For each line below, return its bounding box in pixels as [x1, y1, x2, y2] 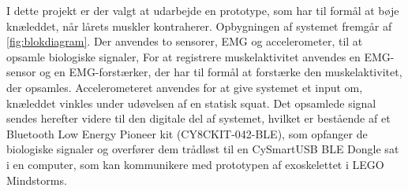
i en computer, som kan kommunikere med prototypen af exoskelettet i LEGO [6, 156, 384, 172]
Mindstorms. [6, 171, 67, 188]
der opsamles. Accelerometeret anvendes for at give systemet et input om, [6, 79, 363, 95]
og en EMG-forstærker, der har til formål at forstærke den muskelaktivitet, [39, 64, 402, 80]
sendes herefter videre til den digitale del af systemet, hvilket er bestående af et [6, 110, 391, 127]
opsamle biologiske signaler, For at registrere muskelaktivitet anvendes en [6, 48, 361, 64]
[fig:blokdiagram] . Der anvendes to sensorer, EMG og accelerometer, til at [6, 33, 363, 50]
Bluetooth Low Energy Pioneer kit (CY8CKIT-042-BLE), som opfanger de [6, 125, 368, 141]
